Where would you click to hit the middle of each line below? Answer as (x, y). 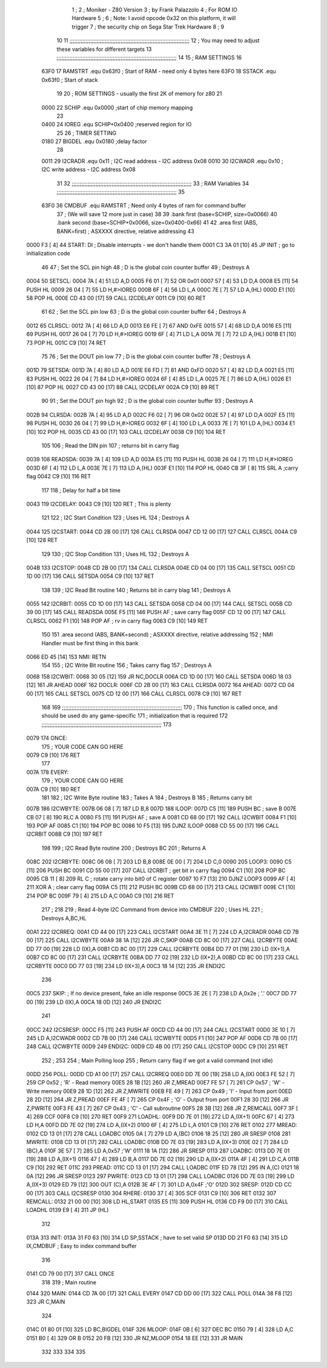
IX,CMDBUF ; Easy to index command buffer (81, 1246)
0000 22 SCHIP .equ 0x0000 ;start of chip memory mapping (117, 107)
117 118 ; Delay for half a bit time (81, 490)
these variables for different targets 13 (104, 49)
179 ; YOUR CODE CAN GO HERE (83, 781)
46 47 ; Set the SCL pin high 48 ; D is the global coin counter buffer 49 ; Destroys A (146, 267)
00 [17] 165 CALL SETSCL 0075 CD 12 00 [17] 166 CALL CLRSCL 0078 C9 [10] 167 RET (134, 693)
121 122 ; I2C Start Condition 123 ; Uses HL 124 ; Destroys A (116, 518)
